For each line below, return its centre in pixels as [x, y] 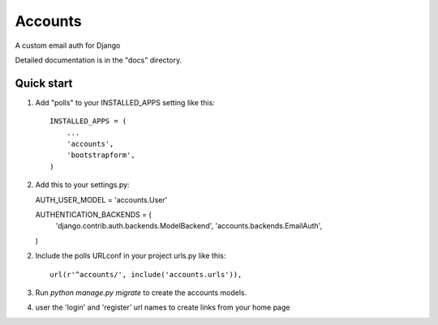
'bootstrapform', [101, 155]
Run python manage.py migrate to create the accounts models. [141, 293]
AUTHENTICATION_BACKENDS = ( [93, 214]
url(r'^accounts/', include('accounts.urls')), [146, 274]
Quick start [44, 83]
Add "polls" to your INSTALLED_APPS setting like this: [125, 102]
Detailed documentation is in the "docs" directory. [99, 60]
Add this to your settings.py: [82, 185]
